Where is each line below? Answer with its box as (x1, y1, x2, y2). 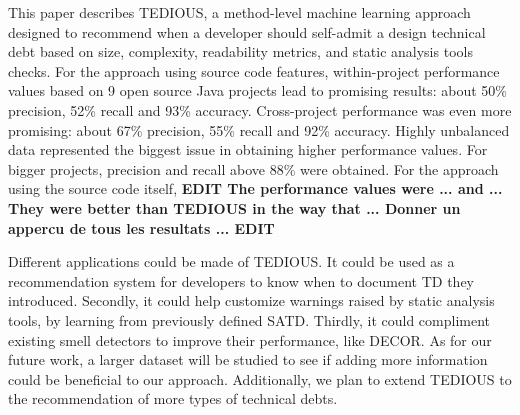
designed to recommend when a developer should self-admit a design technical (8, 21, 486, 42)
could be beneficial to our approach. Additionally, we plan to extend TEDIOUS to (8, 368, 512, 389)
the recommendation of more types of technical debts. (8, 388, 338, 409)
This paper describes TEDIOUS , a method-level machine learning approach (8, 2, 471, 22)
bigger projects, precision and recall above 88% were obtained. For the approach (8, 158, 499, 179)
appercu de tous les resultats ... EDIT (8, 217, 275, 238)
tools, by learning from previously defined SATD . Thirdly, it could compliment (8, 309, 491, 330)
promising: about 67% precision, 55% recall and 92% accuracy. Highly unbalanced (8, 119, 510, 140)
